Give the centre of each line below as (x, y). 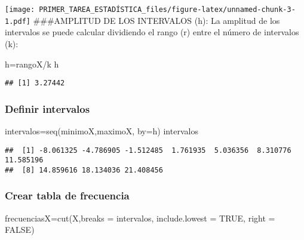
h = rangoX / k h (32, 64)
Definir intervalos (47, 108)
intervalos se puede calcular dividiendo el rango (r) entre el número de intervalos (152, 32)
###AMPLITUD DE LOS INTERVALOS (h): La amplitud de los (156, 20)
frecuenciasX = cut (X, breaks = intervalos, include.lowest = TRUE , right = (140, 218)
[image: (20, 10)
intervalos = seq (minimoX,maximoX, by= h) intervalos (102, 130)
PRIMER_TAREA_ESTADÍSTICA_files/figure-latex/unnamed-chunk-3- (167, 10)
